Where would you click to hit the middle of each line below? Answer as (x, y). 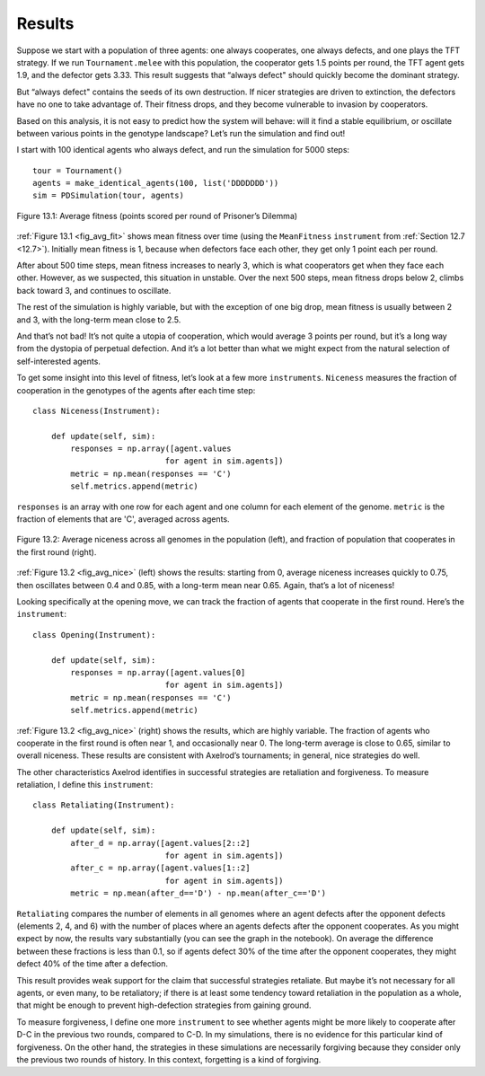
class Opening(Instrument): (94, 635)
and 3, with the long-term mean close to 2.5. (99, 320)
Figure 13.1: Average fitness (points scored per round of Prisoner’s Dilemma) (157, 216)
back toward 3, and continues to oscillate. (94, 290)
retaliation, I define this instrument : (85, 785)
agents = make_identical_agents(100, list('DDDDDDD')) (156, 183)
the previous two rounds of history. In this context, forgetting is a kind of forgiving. (169, 1059)
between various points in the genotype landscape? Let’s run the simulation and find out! (181, 133)
